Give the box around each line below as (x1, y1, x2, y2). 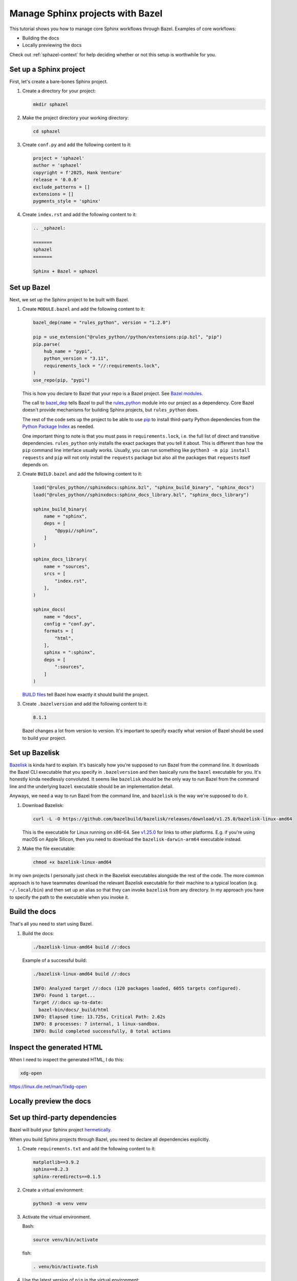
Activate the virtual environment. (22, 1213, 92, 1220)
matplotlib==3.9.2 (33, 1160, 79, 1165)
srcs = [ (44, 571, 66, 576)
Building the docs (22, 35, 59, 41)
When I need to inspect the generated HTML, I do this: (9, 1057, 124, 1063)
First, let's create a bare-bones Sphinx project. (9, 78, 108, 85)
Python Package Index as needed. (22, 423, 95, 430)
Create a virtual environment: (22, 1187, 84, 1193)
